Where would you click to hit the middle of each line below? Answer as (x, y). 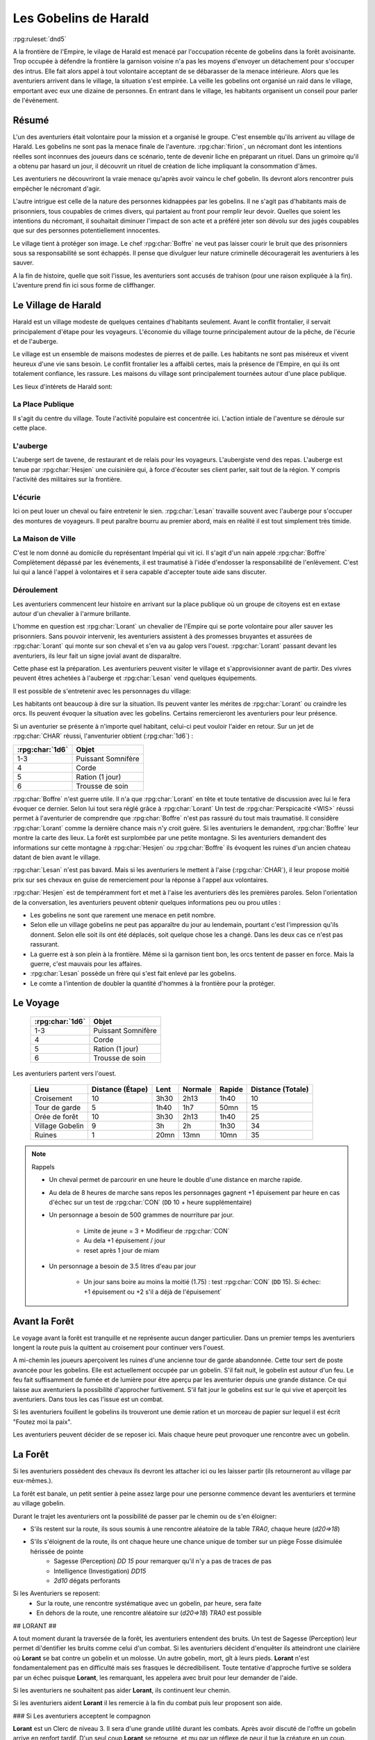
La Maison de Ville (44, 539)
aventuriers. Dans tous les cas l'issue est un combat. (88, 1400)
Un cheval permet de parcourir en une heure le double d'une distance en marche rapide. (176, 1180)
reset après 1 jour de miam (122, 1250)
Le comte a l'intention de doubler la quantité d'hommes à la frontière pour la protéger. (153, 983)
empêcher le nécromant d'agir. (57, 189)
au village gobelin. (39, 1503)
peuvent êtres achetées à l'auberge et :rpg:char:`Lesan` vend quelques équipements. (135, 678)
